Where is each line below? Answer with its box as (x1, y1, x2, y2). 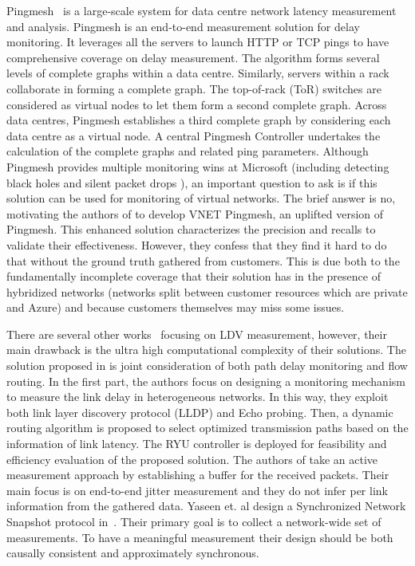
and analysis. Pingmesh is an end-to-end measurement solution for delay (6, 18, 360, 34)
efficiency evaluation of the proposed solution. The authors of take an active (6, 450, 378, 467)
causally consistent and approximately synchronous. (6, 544, 259, 561)
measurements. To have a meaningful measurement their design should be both (6, 529, 393, 545)
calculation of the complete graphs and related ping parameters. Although (6, 143, 369, 159)
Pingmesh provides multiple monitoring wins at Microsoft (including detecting (6, 158, 389, 175)
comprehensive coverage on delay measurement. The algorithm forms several (6, 49, 380, 65)
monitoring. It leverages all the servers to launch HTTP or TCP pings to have (6, 33, 389, 50)
